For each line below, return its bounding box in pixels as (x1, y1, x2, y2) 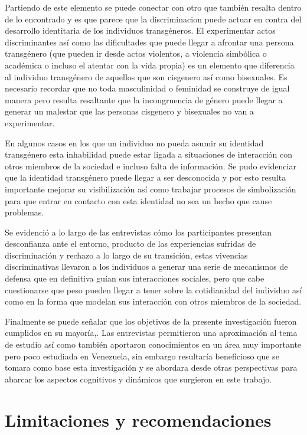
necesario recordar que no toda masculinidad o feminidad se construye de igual (5, 82, 290, 94)
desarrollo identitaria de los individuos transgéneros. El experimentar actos (5, 24, 276, 37)
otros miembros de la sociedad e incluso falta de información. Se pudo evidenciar (5, 159, 296, 172)
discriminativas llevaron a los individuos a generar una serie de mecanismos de (5, 260, 288, 273)
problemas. (5, 206, 44, 218)
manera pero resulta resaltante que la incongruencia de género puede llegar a (5, 93, 283, 106)
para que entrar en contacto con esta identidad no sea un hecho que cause (5, 194, 272, 207)
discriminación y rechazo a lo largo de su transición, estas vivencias (5, 248, 248, 261)
